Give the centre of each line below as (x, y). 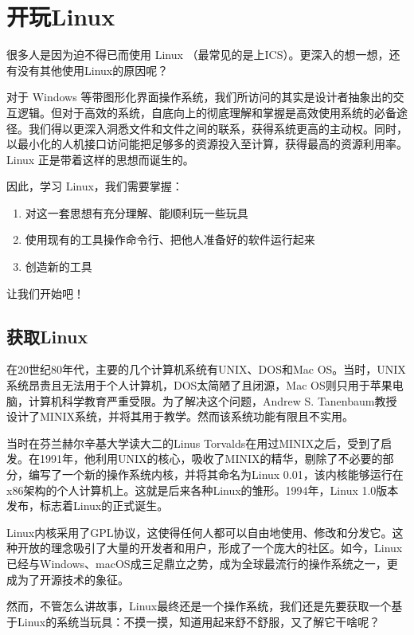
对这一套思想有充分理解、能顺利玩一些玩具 (137, 212)
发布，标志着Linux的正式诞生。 (88, 506)
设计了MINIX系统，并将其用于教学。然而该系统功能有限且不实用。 (180, 416)
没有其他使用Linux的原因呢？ (93, 70)
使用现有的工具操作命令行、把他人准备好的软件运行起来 (170, 239)
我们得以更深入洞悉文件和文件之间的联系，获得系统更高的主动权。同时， (218, 128)
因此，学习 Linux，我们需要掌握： (95, 186)
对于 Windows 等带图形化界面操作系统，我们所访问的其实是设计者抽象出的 (200, 97)
